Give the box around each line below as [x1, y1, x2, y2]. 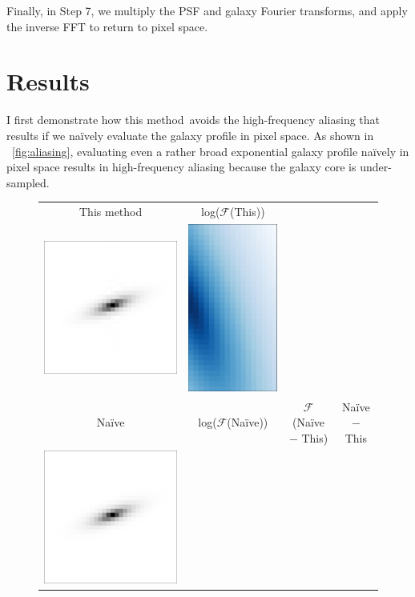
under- [360, 158, 392, 175]
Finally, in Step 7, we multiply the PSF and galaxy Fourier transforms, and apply [6, 2, 408, 18]
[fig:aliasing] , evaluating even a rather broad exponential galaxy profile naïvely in [12, 142, 409, 159]
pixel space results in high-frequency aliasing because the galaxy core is [6, 158, 357, 175]
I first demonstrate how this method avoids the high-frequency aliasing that [6, 111, 381, 128]
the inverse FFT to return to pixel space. [6, 18, 208, 34]
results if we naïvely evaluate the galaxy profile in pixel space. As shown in [6, 126, 374, 143]
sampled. [6, 174, 50, 190]
